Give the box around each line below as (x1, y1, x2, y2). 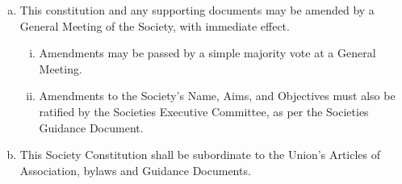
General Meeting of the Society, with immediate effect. (19, 17, 290, 34)
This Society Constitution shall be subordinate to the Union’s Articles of (19, 146, 381, 163)
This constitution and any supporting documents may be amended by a (19, 2, 375, 18)
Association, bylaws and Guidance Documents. (19, 161, 251, 178)
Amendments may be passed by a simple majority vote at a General (39, 44, 376, 61)
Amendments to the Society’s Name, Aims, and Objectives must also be (39, 87, 396, 104)
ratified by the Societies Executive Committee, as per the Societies (39, 102, 369, 119)
